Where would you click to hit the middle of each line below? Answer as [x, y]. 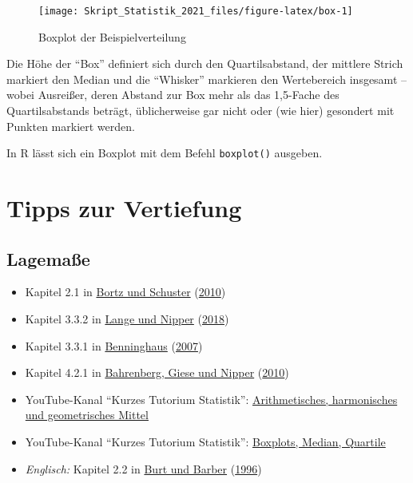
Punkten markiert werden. [71, 126]
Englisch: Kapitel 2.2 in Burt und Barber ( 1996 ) [143, 468]
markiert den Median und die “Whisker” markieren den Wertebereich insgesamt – [207, 79]
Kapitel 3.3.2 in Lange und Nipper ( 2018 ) [127, 319]
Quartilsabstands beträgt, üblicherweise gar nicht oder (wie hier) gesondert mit [201, 111]
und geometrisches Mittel [87, 415]
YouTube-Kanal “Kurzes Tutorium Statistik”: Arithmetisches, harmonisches [211, 399]
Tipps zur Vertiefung [124, 208]
